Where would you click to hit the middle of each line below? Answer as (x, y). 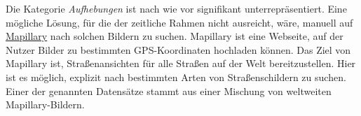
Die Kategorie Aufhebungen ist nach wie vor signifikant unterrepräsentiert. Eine (176, 8)
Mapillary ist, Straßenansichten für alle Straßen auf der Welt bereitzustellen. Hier (181, 63)
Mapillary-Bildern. (45, 104)
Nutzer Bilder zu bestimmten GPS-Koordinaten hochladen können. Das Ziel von (178, 49)
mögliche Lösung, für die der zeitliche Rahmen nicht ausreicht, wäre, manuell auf (179, 22)
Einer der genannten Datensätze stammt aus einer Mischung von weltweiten (169, 90)
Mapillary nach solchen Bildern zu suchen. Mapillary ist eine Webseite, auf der (175, 36)
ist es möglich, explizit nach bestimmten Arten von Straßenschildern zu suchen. (176, 77)
